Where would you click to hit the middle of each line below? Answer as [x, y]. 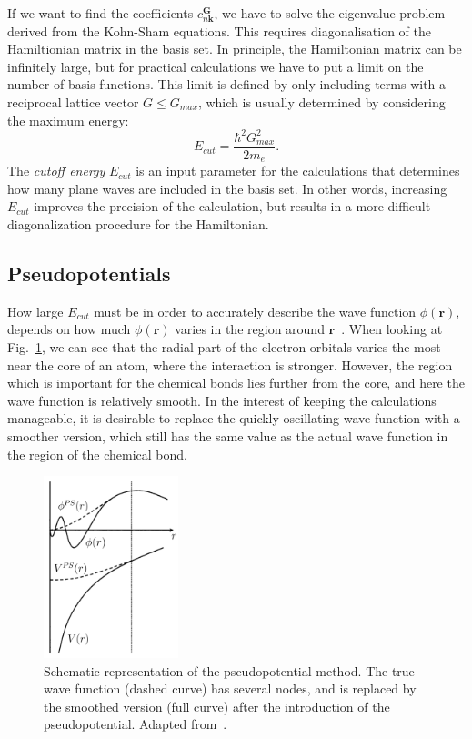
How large [35, 311]
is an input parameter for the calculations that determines [298, 171]
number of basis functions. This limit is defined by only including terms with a [227, 84]
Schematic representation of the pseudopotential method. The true [229, 670]
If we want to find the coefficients [100, 13]
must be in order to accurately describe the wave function [255, 311]
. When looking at [392, 329]
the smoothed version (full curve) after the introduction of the [217, 706]
